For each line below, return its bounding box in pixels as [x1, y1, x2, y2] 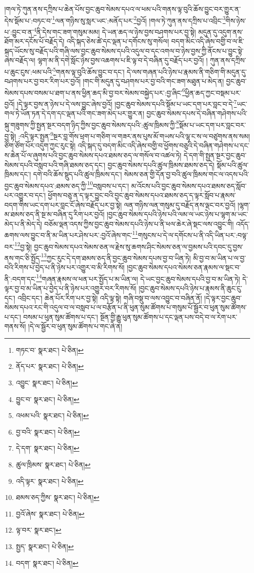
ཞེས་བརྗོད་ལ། [4, 55, 36, 65]
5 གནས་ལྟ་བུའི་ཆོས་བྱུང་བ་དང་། [53, 65, 125, 76]
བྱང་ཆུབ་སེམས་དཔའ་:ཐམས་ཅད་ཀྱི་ [4, 180, 87, 191]
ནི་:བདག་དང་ [4, 273, 37, 284]
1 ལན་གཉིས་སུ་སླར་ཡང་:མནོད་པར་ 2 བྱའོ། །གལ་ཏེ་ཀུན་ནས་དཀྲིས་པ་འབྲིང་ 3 [52, 14, 226, 25]
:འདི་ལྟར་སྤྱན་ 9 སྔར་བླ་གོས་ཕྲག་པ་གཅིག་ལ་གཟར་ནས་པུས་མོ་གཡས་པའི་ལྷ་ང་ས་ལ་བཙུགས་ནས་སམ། [18, 130, 250, 141]
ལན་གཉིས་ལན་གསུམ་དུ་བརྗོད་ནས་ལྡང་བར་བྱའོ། [124, 199, 235, 210]
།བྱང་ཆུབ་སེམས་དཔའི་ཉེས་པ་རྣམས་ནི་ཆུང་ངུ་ [138, 283, 242, 293]
